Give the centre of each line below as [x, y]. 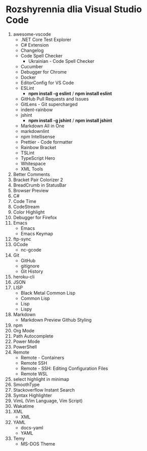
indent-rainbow [36, 110]
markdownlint [35, 131]
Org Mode [24, 330]
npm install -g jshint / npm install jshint [70, 120]
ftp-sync [22, 239]
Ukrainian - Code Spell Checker [61, 61]
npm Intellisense [38, 136]
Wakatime [24, 406]
